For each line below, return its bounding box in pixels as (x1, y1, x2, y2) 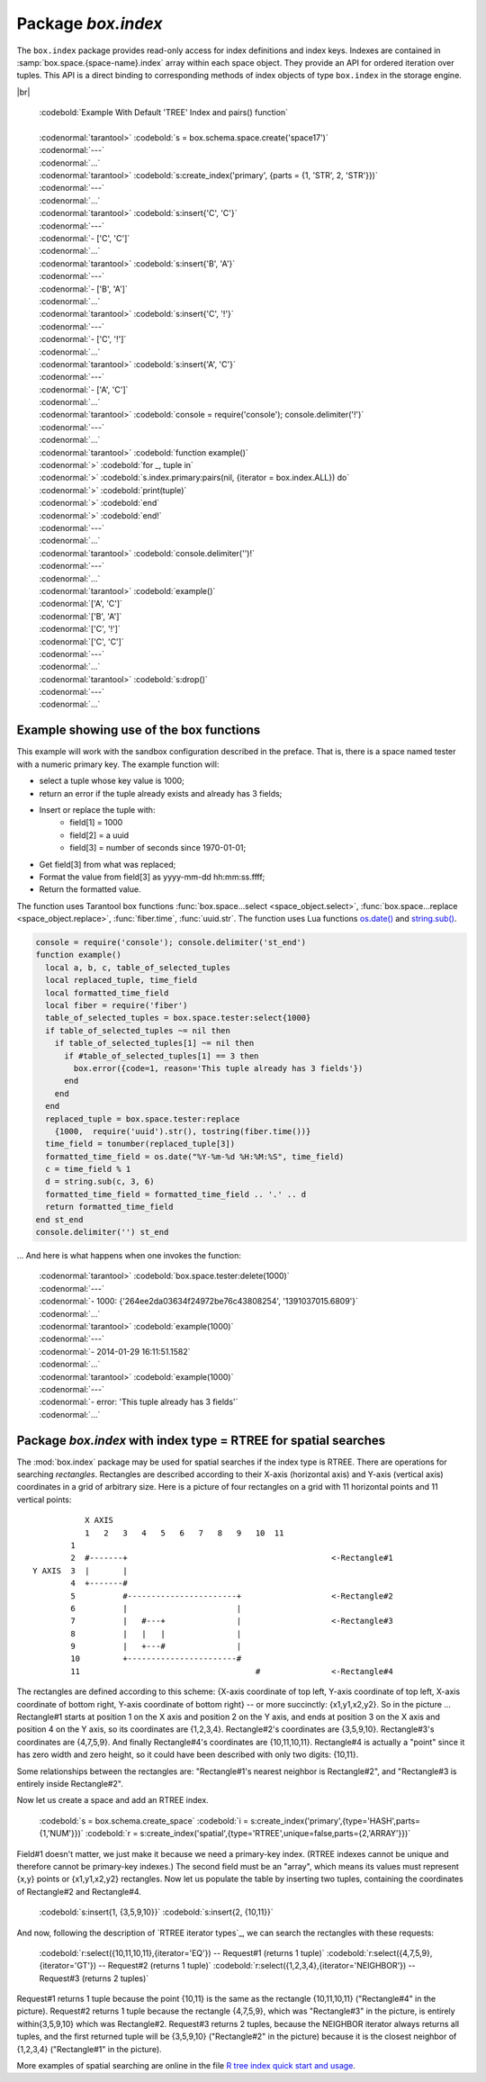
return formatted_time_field (45, 1202, 175, 1212)
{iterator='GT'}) (39, 1960, 97, 1971)
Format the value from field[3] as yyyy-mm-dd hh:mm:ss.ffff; (39, 871, 265, 882)
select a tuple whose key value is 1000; (39, 775, 184, 787)
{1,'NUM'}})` (39, 1828, 85, 1839)
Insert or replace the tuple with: (39, 804, 156, 815)
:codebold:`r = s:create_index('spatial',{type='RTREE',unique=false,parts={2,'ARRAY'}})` (85, 1828, 411, 1839)
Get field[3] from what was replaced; (39, 859, 176, 870)
